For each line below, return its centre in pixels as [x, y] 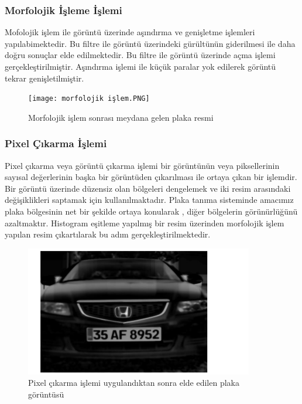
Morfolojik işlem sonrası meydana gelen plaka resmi [121, 117]
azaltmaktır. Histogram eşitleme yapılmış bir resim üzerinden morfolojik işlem [145, 223]
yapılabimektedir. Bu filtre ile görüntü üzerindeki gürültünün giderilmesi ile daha [150, 43]
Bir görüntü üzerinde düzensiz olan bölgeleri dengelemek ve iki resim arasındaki [148, 188]
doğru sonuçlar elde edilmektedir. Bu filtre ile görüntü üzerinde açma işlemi [140, 55]
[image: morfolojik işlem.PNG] [89, 99]
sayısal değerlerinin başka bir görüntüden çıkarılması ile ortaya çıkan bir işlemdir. [151, 177]
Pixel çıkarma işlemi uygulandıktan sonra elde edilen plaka [134, 383]
